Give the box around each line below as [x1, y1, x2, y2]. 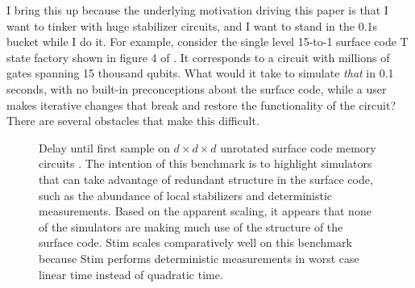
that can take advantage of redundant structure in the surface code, [39, 170, 373, 187]
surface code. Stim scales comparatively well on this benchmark [39, 234, 352, 251]
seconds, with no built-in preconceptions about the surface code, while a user [6, 80, 387, 97]
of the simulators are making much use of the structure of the [39, 218, 343, 235]
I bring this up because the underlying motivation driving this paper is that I [6, 2, 388, 18]
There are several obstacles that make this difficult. [6, 112, 259, 129]
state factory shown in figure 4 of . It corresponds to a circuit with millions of [6, 48, 390, 65]
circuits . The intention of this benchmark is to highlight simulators [39, 155, 372, 172]
